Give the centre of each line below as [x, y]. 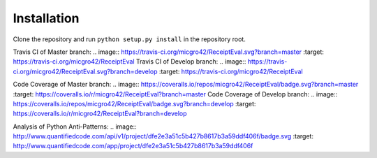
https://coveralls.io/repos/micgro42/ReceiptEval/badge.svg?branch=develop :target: [134, 103]
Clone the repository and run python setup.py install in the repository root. [129, 39]
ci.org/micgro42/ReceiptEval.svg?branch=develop [85, 71]
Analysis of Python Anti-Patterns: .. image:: [75, 127]
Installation [46, 18]
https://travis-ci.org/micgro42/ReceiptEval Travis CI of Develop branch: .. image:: [130, 62]
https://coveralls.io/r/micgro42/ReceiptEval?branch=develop [100, 114]
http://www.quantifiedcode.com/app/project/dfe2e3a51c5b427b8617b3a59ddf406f [133, 146]
